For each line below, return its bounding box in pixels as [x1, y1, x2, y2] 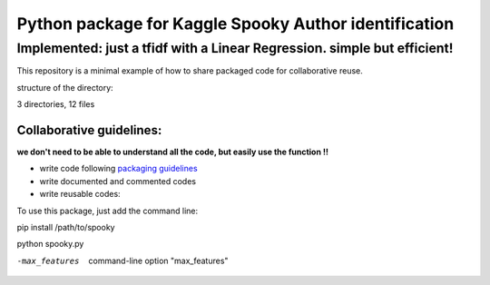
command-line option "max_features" [88, 255, 229, 266]
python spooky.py [16, 239, 84, 250]
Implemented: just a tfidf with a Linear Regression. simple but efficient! [16, 40, 454, 56]
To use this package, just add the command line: [16, 205, 199, 216]
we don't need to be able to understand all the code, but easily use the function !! [16, 146, 328, 158]
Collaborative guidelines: [16, 123, 162, 138]
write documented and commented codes [39, 175, 197, 186]
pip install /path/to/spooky [16, 222, 115, 233]
